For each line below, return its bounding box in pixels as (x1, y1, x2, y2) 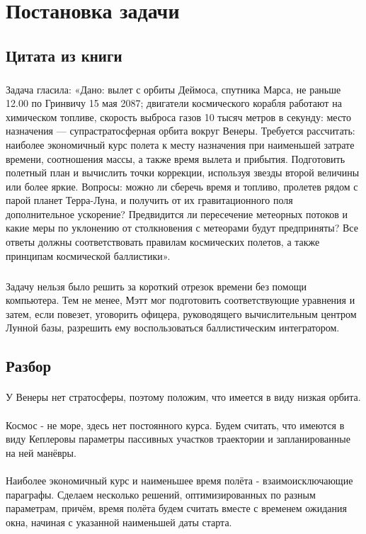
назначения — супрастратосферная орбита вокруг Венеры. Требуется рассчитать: (6, 123, 355, 138)
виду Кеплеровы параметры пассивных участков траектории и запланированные (6, 431, 350, 446)
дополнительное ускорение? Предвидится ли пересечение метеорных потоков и (6, 206, 348, 221)
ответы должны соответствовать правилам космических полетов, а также (6, 234, 320, 249)
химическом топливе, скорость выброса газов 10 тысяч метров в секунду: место (6, 109, 352, 124)
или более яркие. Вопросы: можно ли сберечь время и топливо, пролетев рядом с (6, 178, 358, 193)
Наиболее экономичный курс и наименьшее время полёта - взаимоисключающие (6, 472, 353, 487)
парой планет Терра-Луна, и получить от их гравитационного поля (6, 193, 293, 208)
